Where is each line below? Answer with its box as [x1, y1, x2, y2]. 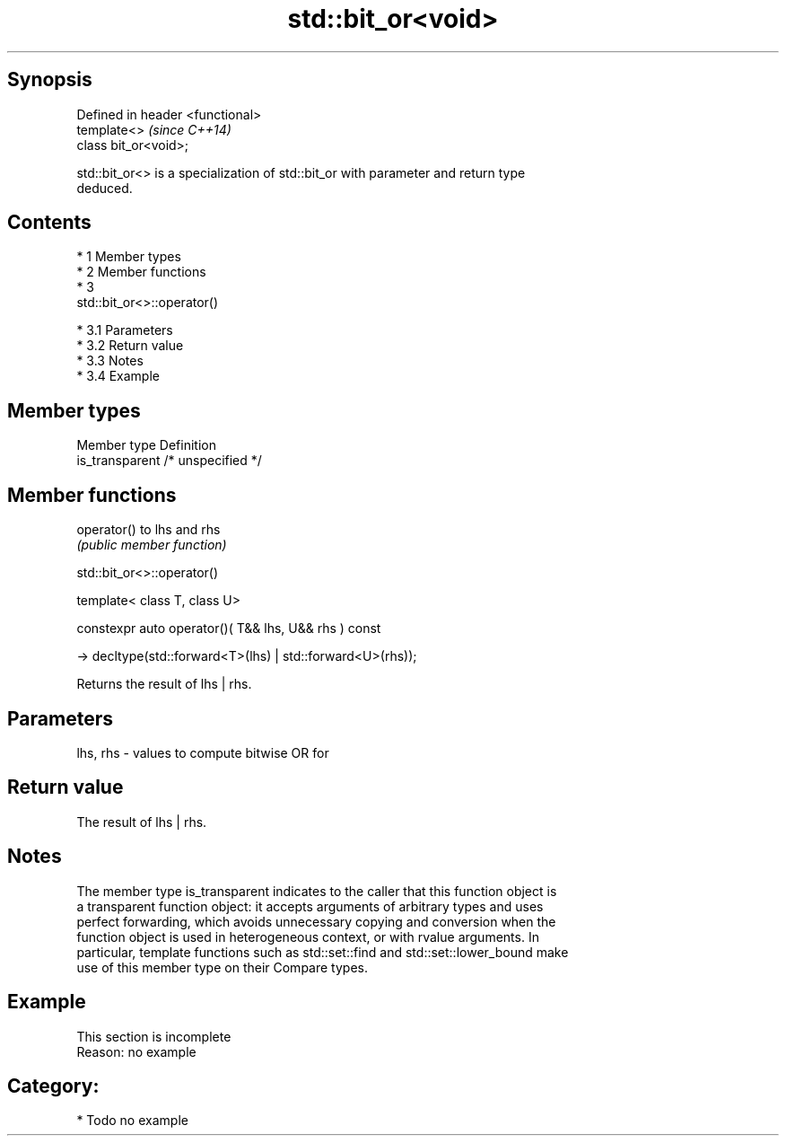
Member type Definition [76, 437, 216, 453]
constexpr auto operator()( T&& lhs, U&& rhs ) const [76, 620, 381, 637]
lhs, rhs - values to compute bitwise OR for [76, 744, 329, 761]
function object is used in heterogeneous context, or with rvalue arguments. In [76, 928, 539, 945]
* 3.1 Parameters [76, 322, 173, 339]
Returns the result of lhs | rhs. [76, 676, 252, 692]
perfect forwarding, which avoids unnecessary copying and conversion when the [76, 913, 556, 929]
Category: [7, 1074, 100, 1097]
